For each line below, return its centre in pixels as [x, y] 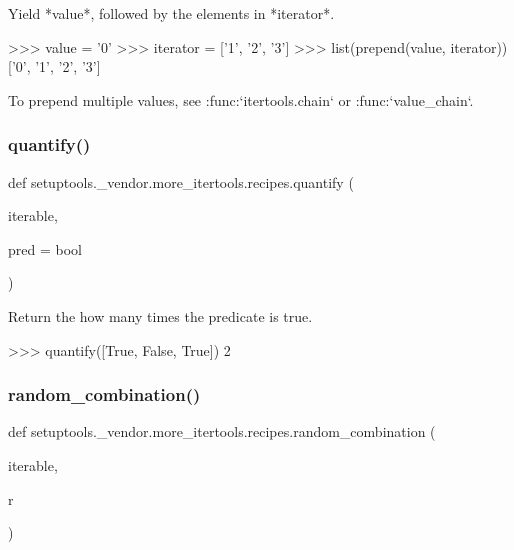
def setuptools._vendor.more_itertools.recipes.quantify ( [181, 181]
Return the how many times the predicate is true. [160, 315]
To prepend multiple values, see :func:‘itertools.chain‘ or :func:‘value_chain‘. [241, 99]
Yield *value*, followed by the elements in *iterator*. [171, 13]
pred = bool [45, 248]
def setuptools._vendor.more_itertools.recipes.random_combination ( [222, 431]
